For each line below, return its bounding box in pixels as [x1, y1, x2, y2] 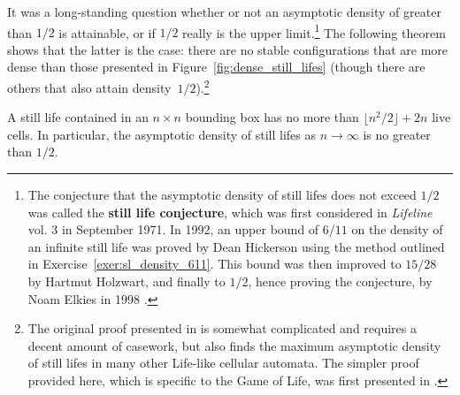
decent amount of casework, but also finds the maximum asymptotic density [27, 336, 441, 354]
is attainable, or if [58, 23, 156, 42]
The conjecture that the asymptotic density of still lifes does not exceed [27, 186, 417, 204]
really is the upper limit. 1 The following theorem [182, 20, 446, 42]
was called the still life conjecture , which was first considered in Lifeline [27, 202, 433, 221]
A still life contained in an [7, 108, 149, 126]
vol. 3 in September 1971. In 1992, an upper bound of [27, 220, 319, 239]
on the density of [351, 220, 443, 239]
